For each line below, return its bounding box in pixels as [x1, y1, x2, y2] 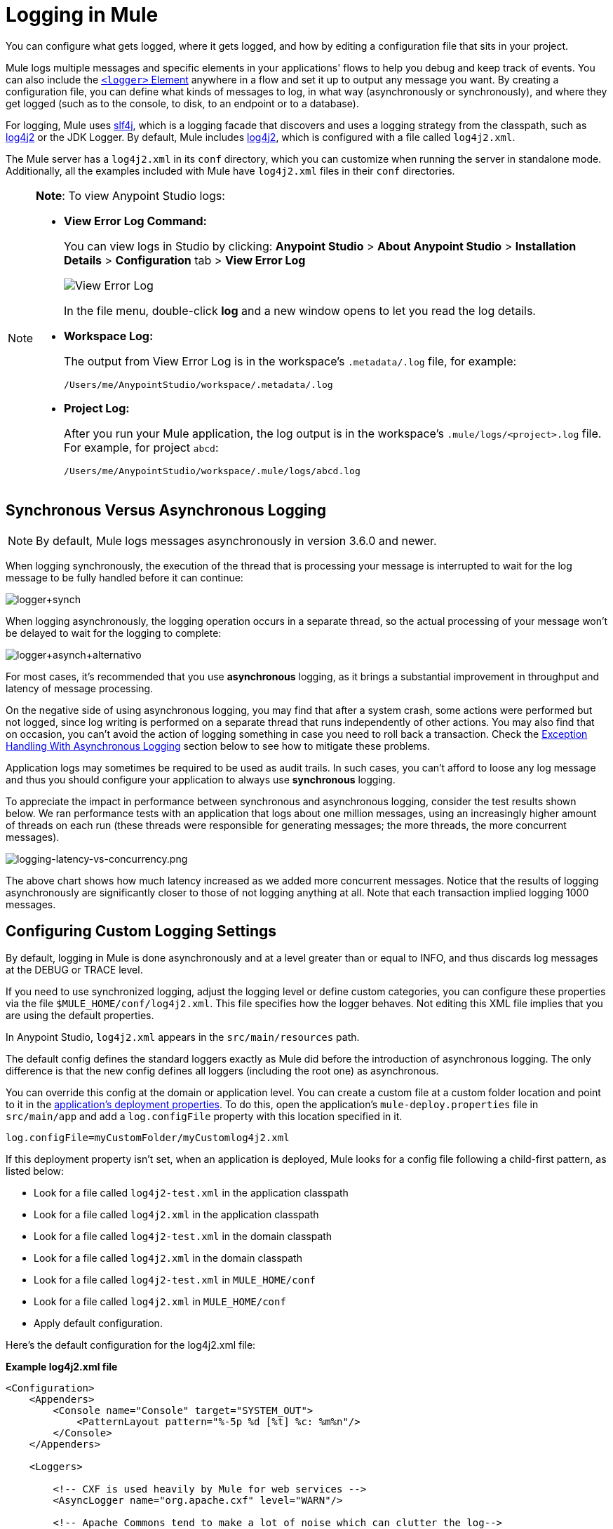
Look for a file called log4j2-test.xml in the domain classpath [34, 1230, 332, 1243]
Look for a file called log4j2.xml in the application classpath [34, 1208, 319, 1221]
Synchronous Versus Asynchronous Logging [6, 501, 326, 520]
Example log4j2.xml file [6, 1361, 118, 1373]
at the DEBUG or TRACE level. [6, 964, 143, 976]
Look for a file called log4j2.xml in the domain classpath [34, 1252, 302, 1265]
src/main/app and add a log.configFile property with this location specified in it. [6, 1110, 403, 1123]
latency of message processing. [6, 682, 154, 694]
